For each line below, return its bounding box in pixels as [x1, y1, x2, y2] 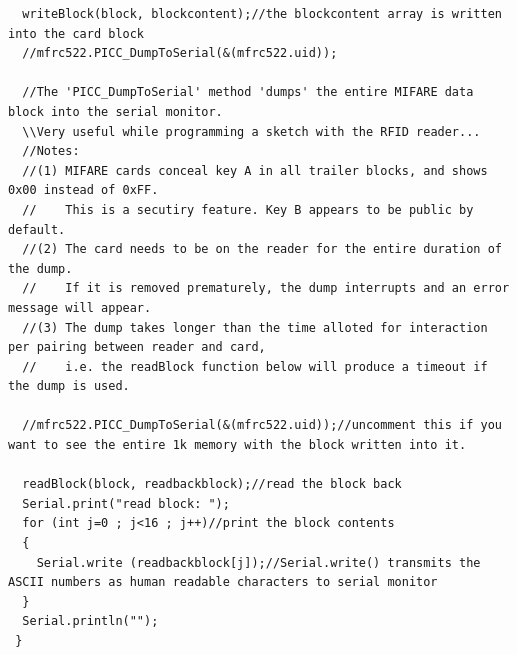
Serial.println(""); [22, 614, 159, 629]
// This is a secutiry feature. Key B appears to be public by [22, 202, 474, 217]
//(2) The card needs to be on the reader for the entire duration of [22, 242, 502, 257]
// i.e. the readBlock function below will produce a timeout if [22, 359, 488, 374]
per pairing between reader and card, [8, 340, 266, 355]
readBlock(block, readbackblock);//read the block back [22, 477, 402, 492]
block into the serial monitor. [8, 104, 223, 119]
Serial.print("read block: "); [22, 496, 230, 511]
